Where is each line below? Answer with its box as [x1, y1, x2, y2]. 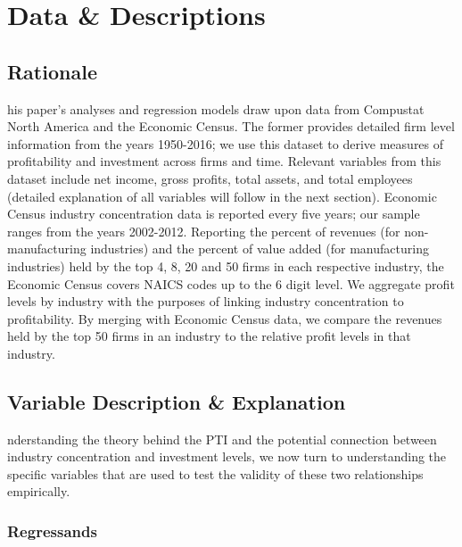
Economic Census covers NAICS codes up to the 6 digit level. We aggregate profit [7, 274, 455, 293]
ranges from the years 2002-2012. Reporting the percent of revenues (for [7, 221, 400, 240]
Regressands [7, 519, 97, 542]
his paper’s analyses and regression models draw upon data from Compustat [7, 99, 425, 118]
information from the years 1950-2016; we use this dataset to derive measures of [7, 134, 444, 153]
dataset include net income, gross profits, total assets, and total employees [7, 169, 413, 187]
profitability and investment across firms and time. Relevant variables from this [7, 152, 441, 170]
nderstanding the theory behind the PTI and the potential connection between [7, 429, 437, 448]
